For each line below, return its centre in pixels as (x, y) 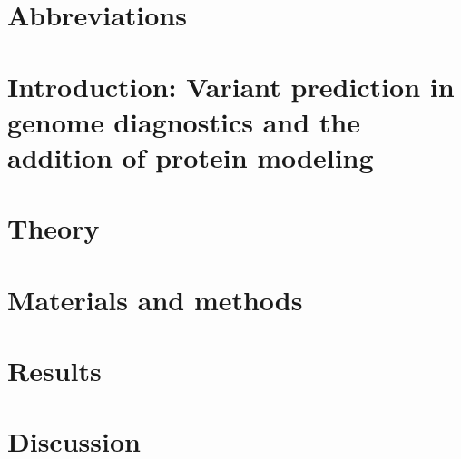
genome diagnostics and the (184, 121)
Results (54, 371)
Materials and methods (155, 299)
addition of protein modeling (191, 156)
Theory (54, 228)
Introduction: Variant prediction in (231, 86)
